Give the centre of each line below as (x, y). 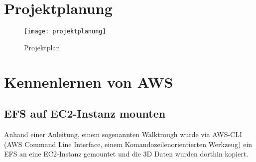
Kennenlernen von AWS (89, 81)
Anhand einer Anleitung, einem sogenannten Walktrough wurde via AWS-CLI (123, 134)
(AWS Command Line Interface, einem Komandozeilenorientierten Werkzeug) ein (128, 144)
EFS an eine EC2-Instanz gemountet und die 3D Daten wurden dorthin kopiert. (126, 154)
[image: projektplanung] (65, 32)
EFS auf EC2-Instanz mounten (85, 113)
